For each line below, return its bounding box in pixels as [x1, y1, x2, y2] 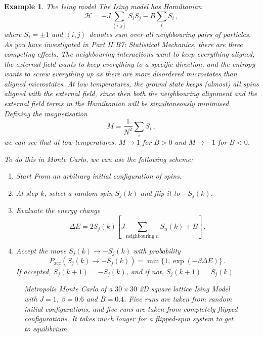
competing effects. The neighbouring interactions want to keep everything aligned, [4, 49, 255, 59]
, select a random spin [44, 187, 113, 198]
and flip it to [140, 187, 180, 198]
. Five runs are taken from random [124, 293, 232, 304]
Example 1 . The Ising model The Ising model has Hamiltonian [4, 1, 202, 11]
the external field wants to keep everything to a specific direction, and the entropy [4, 58, 255, 69]
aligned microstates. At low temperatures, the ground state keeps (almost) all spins [4, 78, 259, 89]
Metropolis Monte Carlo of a [24, 283, 113, 294]
